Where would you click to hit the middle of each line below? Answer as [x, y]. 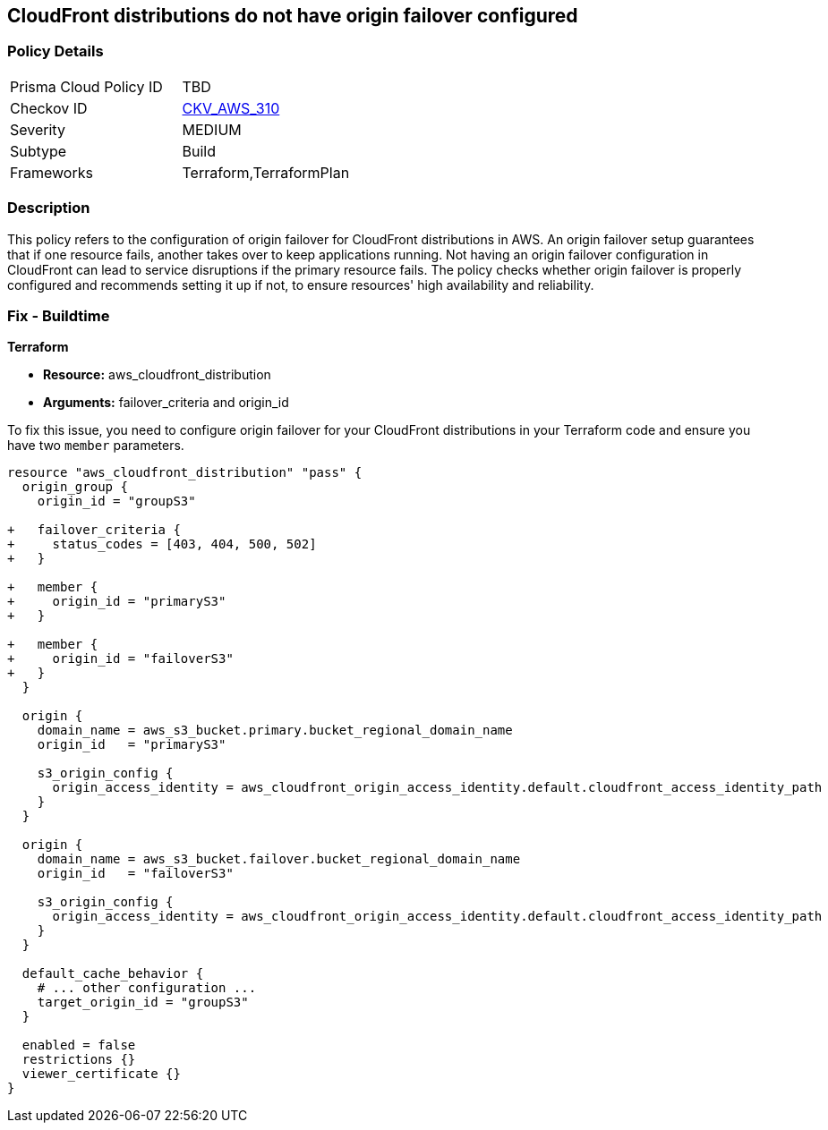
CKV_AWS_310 [231, 108]
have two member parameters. [96, 446]
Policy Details [55, 51]
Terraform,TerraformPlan [266, 172]
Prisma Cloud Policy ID [86, 86]
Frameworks [51, 172]
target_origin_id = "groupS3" [143, 1003]
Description [49, 208]
